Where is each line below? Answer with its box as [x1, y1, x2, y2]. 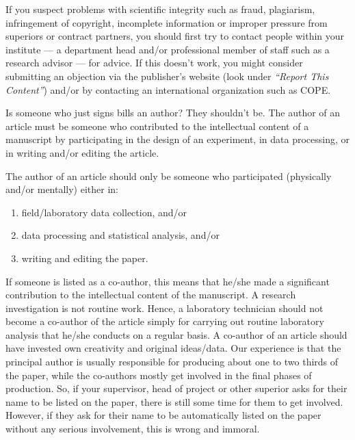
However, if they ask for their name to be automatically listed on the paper [5, 408, 321, 422]
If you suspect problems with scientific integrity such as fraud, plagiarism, [5, 2, 315, 16]
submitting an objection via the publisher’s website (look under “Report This [5, 68, 329, 83]
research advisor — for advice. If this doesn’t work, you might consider [5, 55, 303, 70]
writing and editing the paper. [21, 250, 148, 265]
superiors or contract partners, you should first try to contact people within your [5, 29, 345, 43]
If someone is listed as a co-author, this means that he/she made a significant [5, 274, 330, 288]
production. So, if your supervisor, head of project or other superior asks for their [5, 381, 347, 396]
